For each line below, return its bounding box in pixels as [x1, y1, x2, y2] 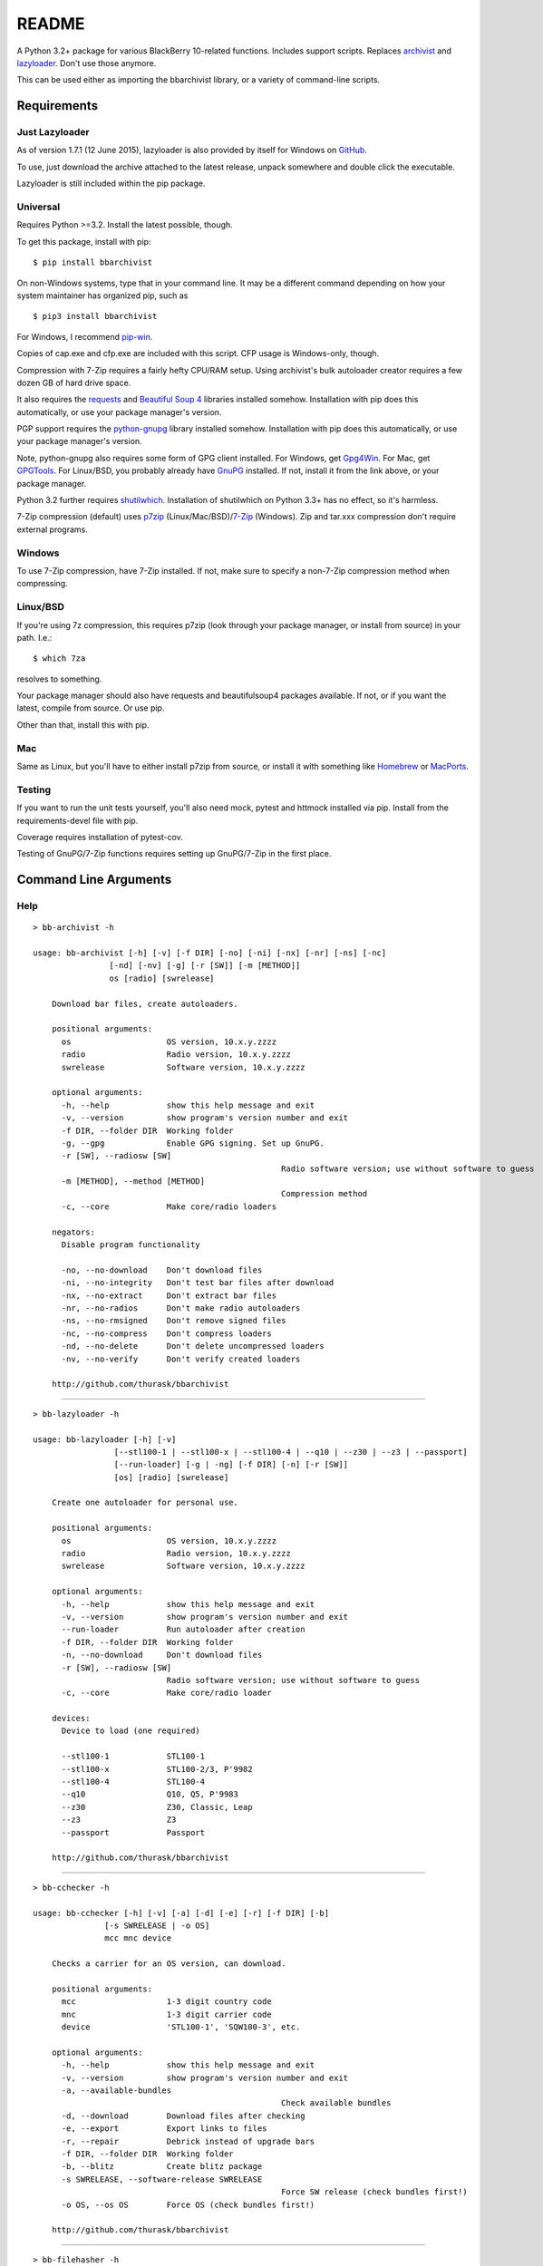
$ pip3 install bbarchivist [33, 311, 158, 322]
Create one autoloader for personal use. [51, 1497, 239, 1508]
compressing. [16, 578, 68, 589]
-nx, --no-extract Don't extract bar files [61, 1290, 276, 1301]
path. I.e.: [16, 632, 53, 643]
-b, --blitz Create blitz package [61, 2162, 263, 2172]
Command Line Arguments [16, 872, 172, 887]
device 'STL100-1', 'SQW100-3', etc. [61, 2022, 301, 2032]
